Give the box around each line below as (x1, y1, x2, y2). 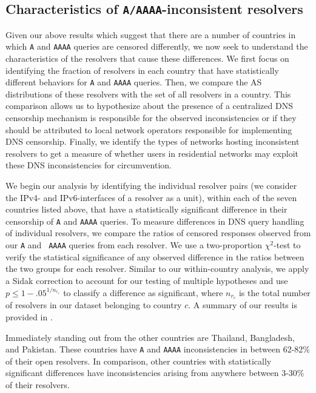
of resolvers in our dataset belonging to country (5, 299, 182, 311)
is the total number (238, 286, 311, 299)
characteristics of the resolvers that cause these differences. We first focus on (5, 52, 289, 65)
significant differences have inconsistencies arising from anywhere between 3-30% (5, 366, 304, 379)
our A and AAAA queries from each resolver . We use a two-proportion (5, 239, 263, 251)
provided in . (5, 310, 53, 323)
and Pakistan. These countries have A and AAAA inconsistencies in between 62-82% (5, 343, 310, 355)
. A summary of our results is (188, 299, 297, 311)
